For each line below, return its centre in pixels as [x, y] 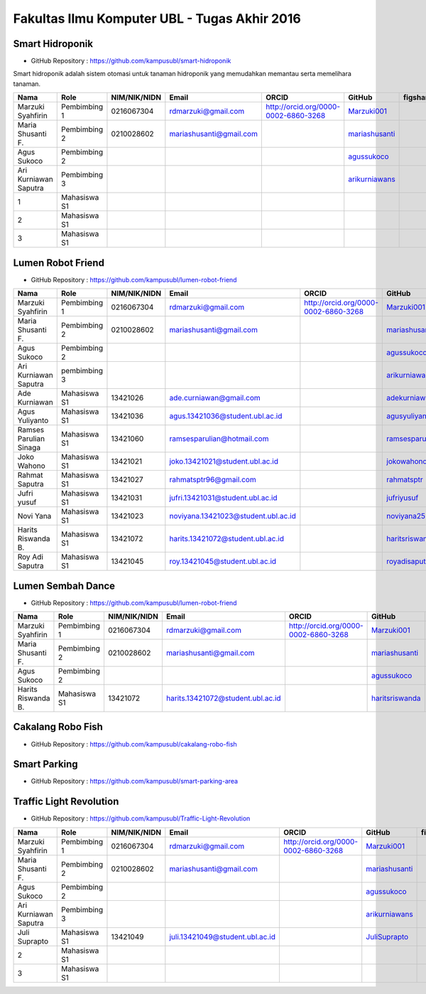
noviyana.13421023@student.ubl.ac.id [233, 516]
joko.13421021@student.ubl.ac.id [224, 461]
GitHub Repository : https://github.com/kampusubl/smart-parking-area [134, 781]
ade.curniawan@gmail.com [215, 398]
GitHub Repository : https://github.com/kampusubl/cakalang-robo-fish [134, 744]
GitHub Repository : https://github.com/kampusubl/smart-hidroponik [131, 61]
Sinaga [29, 448]
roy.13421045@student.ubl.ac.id [223, 562]
